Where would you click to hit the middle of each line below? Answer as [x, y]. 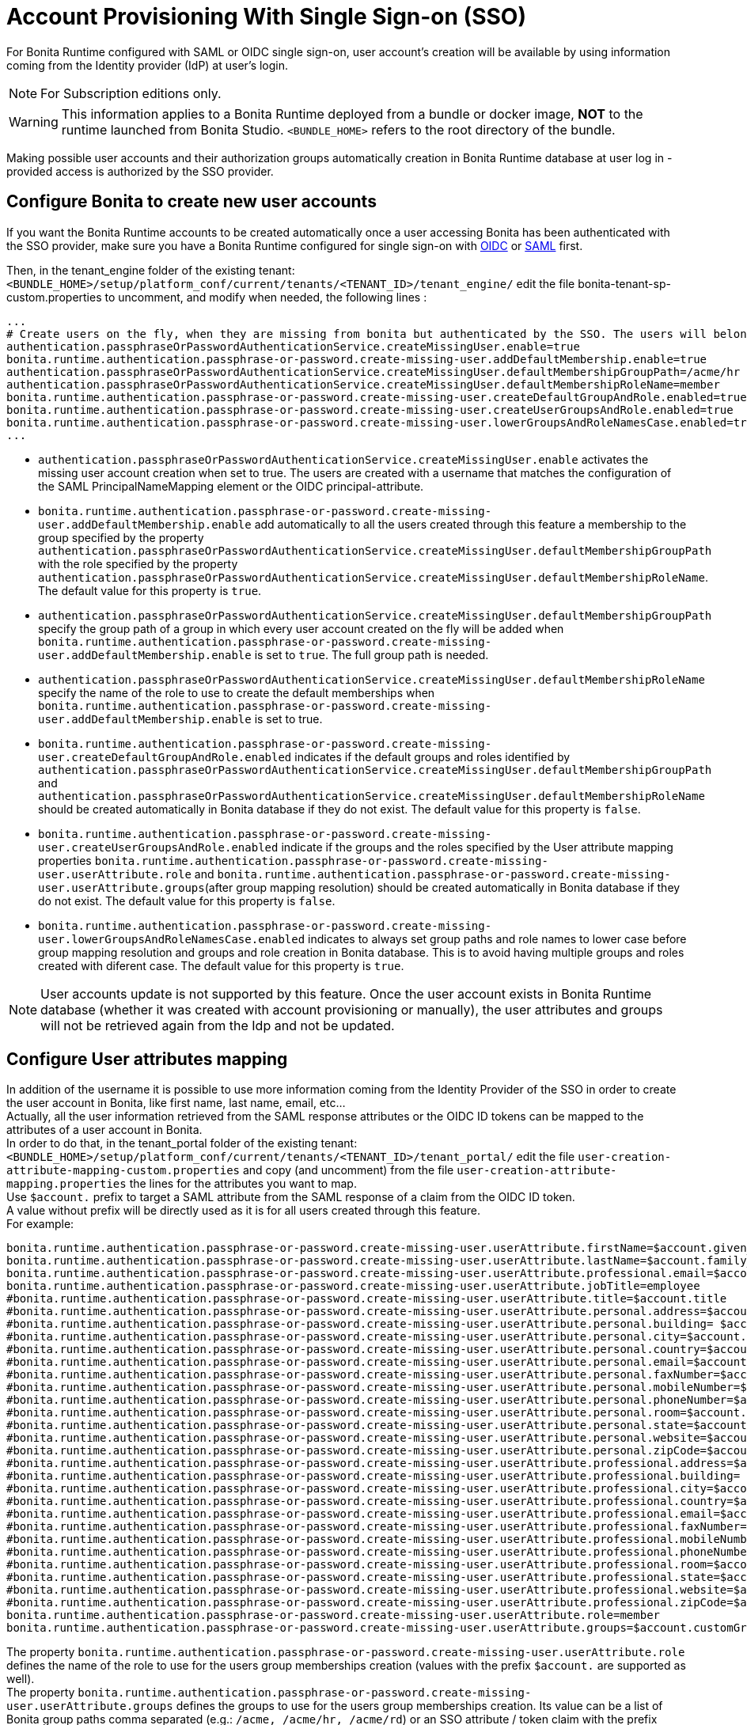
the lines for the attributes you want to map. [243, 1184]
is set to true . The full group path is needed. [372, 654]
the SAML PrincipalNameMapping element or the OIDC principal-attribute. [231, 486]
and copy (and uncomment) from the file [348, 1170]
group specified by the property [121, 537]
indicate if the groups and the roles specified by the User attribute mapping [477, 847]
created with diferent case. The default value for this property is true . [221, 965]
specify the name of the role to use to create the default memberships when [237, 692]
